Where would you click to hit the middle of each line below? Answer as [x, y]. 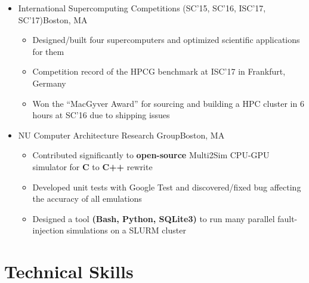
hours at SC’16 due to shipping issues [101, 115]
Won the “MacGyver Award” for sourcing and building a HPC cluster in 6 [168, 103]
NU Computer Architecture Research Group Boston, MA [121, 135]
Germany [49, 83]
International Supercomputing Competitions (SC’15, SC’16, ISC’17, [142, 8]
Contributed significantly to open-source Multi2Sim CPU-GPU [151, 155]
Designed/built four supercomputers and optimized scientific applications [166, 40]
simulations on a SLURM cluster [126, 230]
